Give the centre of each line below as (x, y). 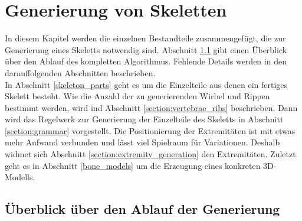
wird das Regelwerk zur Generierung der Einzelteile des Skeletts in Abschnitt (144, 119)
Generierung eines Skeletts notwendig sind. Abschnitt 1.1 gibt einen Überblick (146, 49)
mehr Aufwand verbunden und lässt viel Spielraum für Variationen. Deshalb (142, 142)
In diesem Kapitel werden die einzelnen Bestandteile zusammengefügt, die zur (145, 38)
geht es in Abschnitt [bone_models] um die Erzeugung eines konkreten (133, 165)
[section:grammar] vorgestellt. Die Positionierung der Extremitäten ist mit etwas (150, 130)
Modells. (20, 177)
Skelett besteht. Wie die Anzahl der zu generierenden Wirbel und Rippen (137, 96)
